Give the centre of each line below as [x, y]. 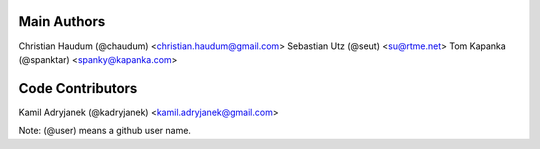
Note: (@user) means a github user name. [105, 131]
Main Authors [62, 21]
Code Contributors [78, 88]
